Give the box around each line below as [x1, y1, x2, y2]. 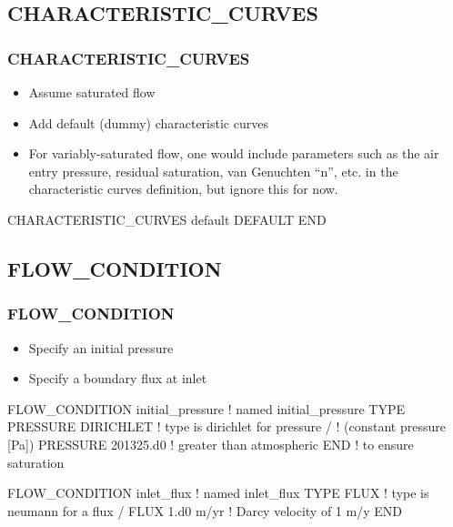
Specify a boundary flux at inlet [28, 369, 207, 388]
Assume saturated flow [28, 83, 156, 101]
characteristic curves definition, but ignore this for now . [28, 179, 338, 198]
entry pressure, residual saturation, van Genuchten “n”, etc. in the [28, 161, 398, 180]
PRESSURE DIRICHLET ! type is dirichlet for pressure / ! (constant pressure [7, 417, 446, 436]
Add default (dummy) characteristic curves [28, 113, 268, 132]
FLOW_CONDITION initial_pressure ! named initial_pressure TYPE [7, 399, 406, 418]
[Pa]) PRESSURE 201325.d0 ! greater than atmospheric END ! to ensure [7, 434, 414, 453]
